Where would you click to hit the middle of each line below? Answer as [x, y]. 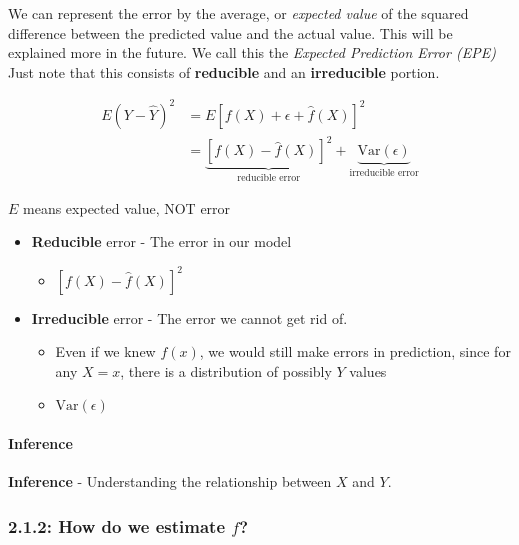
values [368, 370]
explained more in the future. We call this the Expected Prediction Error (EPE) [252, 52]
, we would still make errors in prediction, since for [355, 351]
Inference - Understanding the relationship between [170, 481]
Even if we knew [105, 351]
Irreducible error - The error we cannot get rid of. [189, 317]
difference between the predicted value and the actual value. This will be [230, 32]
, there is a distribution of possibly [226, 370]
